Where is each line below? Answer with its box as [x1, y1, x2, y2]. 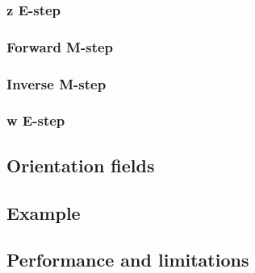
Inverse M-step [6, 73, 107, 93]
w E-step [6, 110, 65, 130]
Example [6, 200, 81, 225]
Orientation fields [6, 152, 155, 177]
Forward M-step [6, 36, 114, 56]
